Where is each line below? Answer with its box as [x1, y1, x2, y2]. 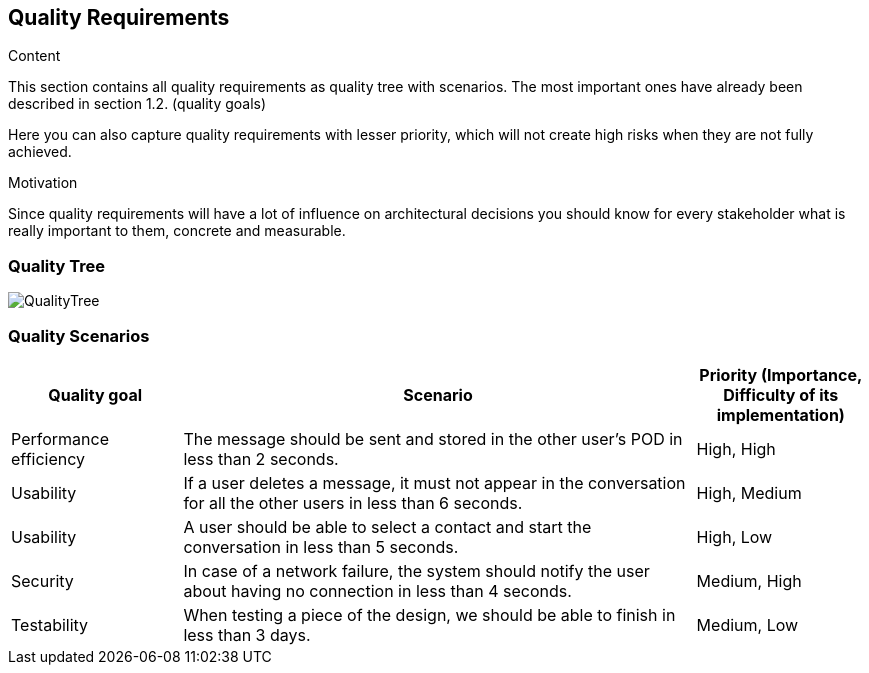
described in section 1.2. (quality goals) [8, 95, 267, 113]
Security [11, 570, 74, 591]
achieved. [8, 143, 72, 161]
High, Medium [696, 482, 802, 503]
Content [8, 47, 61, 65]
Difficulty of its [723, 384, 839, 405]
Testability [11, 614, 89, 635]
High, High [696, 438, 776, 459]
